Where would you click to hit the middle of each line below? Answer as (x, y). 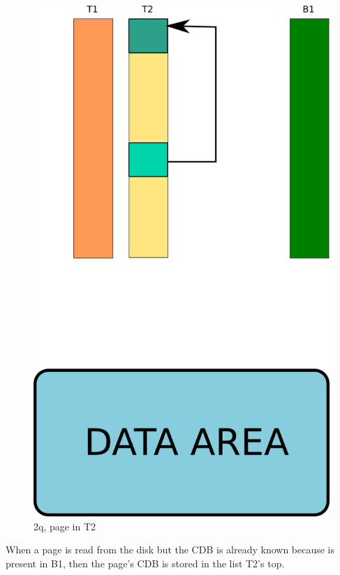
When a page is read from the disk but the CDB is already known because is (170, 550)
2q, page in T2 (65, 526)
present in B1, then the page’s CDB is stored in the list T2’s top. (145, 563)
